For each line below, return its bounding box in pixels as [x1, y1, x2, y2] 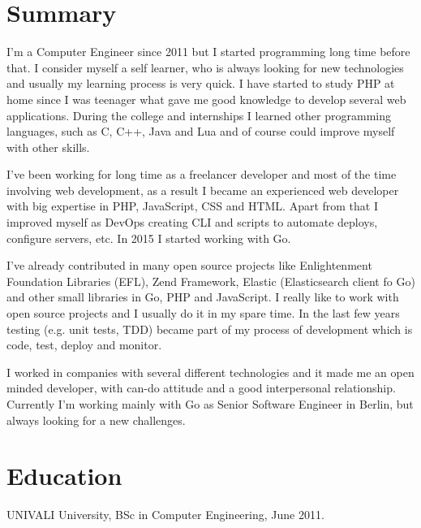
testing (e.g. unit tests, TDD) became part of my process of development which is [6, 320, 413, 337]
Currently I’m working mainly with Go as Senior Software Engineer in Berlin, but [6, 396, 414, 412]
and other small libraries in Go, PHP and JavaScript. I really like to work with [6, 288, 399, 305]
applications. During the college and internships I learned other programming [6, 106, 391, 123]
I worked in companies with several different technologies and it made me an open [6, 363, 415, 380]
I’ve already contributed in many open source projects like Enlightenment [6, 257, 372, 274]
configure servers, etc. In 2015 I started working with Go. [6, 229, 291, 246]
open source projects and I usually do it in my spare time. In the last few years [6, 305, 400, 322]
